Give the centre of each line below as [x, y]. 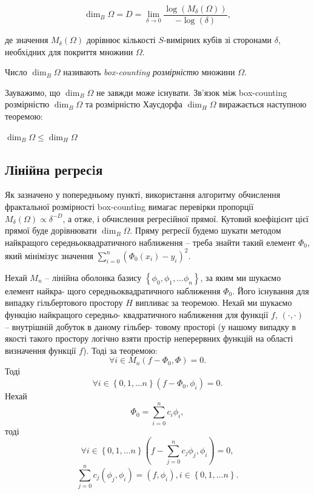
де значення [27, 40]
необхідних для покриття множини [69, 51]
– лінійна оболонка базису [93, 277]
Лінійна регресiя [54, 169]
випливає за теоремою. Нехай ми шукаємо [214, 303]
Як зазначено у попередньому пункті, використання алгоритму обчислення [143, 195]
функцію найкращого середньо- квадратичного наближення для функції [137, 315]
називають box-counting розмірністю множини [149, 72]
